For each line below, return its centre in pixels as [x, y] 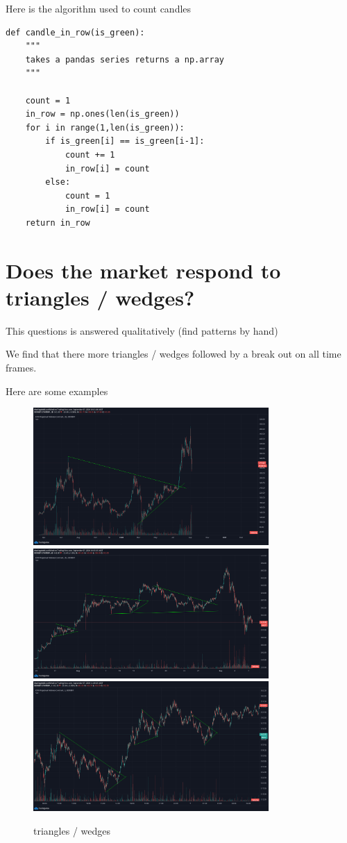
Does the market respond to [143, 270]
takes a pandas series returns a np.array [125, 59]
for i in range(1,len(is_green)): [105, 127]
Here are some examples [57, 391]
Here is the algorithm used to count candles [99, 8]
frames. [21, 367]
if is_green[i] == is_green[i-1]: [125, 141]
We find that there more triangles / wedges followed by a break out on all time [173, 354]
